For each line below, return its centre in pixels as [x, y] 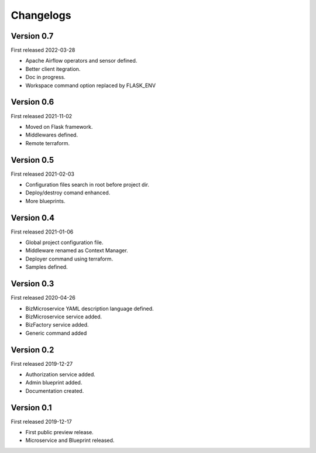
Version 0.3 [32, 284]
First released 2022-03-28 [43, 50]
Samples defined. [47, 267]
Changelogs [41, 15]
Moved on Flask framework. [59, 126]
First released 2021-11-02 [42, 116]
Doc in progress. [45, 77]
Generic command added [56, 333]
